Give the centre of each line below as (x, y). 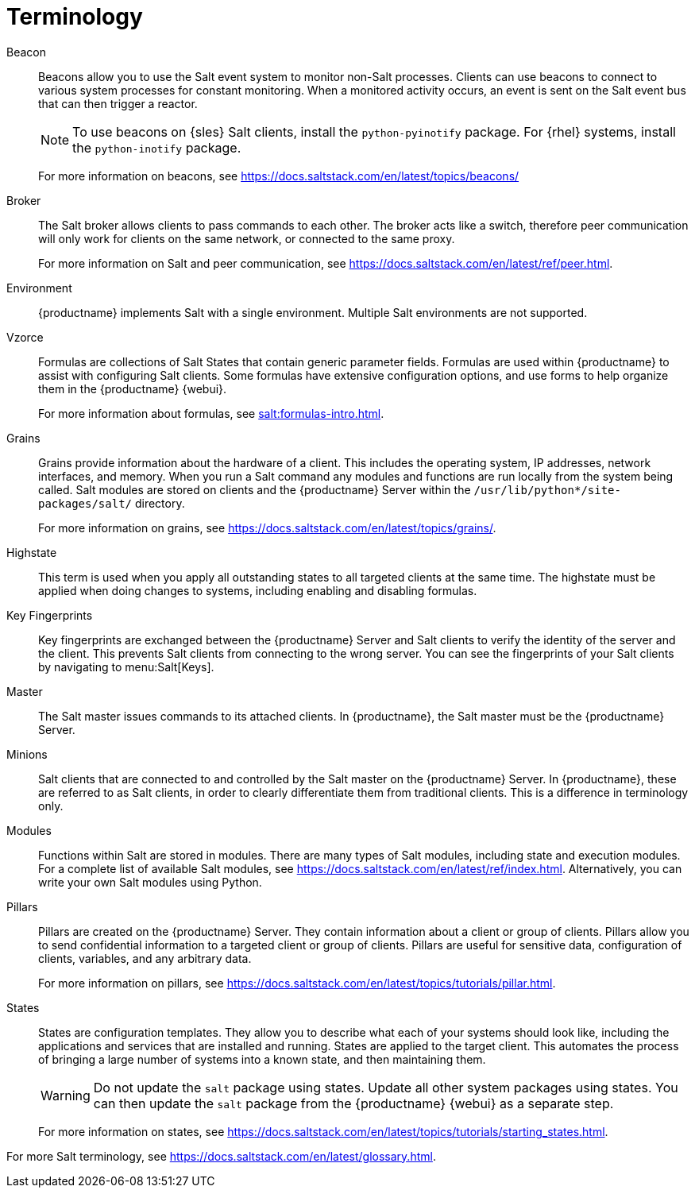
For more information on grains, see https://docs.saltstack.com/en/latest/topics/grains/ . (267, 527)
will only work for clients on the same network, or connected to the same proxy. (247, 238)
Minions (27, 754)
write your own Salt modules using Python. (150, 882)
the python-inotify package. (157, 147)
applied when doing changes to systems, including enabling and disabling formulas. (258, 590)
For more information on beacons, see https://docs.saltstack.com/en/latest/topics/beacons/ (279, 176)
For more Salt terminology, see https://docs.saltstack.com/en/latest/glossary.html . (221, 1156)
